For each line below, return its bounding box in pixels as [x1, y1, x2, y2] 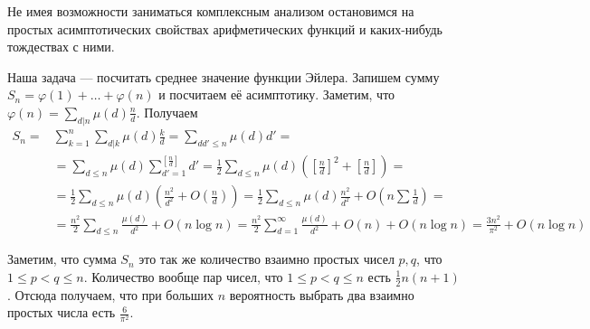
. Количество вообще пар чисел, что [83, 267, 283, 286]
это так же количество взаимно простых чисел [138, 249, 395, 268]
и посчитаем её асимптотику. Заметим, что [158, 85, 395, 104]
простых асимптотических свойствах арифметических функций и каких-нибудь [7, 19, 443, 38]
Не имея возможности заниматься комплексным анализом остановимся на [7, 2, 414, 20]
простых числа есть [7, 303, 116, 322]
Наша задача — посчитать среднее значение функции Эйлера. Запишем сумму [7, 67, 440, 86]
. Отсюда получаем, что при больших [7, 285, 214, 304]
